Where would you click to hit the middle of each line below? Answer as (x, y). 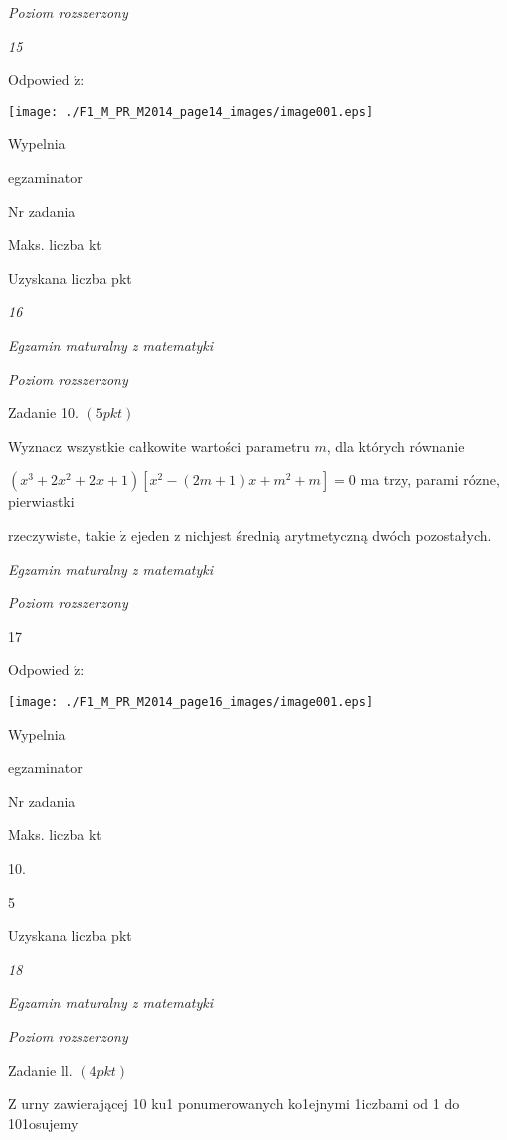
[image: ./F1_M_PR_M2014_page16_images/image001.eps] (191, 701)
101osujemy (43, 1122)
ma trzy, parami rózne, (430, 479)
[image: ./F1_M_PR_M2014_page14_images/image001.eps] (191, 111)
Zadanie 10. (43, 412)
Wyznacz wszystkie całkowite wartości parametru (159, 445)
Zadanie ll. (40, 1069)
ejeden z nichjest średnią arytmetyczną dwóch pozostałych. (311, 534)
